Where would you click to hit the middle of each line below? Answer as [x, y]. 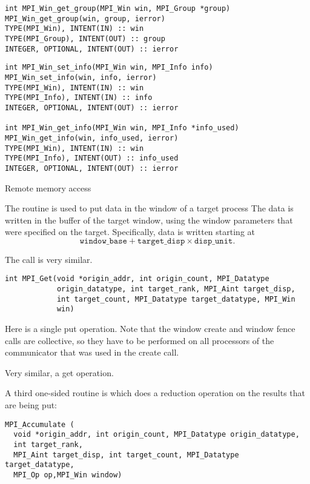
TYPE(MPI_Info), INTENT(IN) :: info [79, 98]
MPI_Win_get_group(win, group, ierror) [85, 18]
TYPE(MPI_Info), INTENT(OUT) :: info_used [92, 158]
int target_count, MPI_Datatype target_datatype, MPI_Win [176, 299]
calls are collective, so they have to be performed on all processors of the [140, 340]
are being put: [31, 405]
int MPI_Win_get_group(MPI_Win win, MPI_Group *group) [118, 8]
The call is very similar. [49, 259]
